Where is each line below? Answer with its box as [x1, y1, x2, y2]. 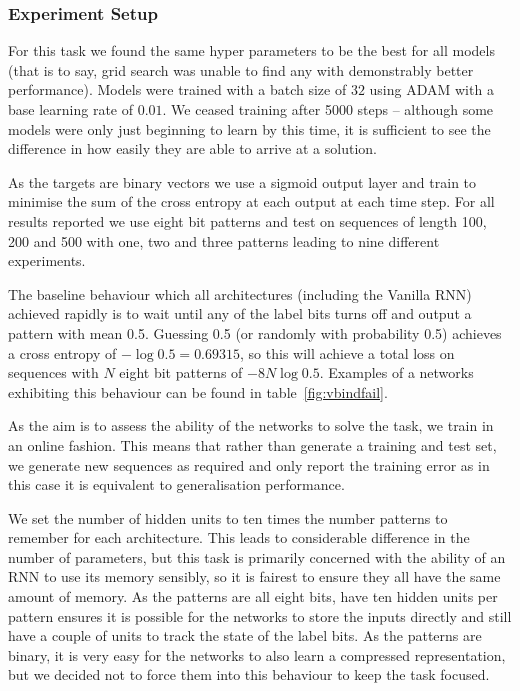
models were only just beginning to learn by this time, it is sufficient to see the [8, 118, 491, 139]
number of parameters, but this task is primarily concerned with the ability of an [8, 546, 506, 567]
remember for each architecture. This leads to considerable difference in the [8, 527, 470, 548]
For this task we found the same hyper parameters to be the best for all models [8, 40, 495, 61]
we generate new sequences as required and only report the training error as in [8, 454, 490, 475]
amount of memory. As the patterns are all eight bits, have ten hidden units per [8, 586, 498, 607]
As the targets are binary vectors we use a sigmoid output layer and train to [8, 171, 477, 192]
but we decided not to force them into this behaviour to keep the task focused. [8, 664, 490, 685]
